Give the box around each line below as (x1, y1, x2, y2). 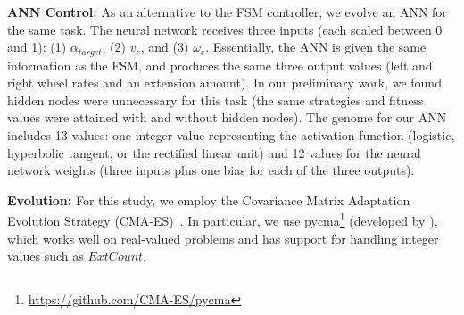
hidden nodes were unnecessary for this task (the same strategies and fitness (7, 90, 424, 109)
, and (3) (140, 37, 189, 56)
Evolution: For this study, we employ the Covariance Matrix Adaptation (7, 190, 410, 209)
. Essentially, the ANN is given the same (205, 37, 427, 56)
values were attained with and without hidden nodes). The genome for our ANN (7, 108, 447, 127)
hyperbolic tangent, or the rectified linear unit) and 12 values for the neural (7, 143, 421, 162)
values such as (7, 246, 84, 265)
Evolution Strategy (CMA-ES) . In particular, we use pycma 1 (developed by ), (7, 209, 438, 230)
